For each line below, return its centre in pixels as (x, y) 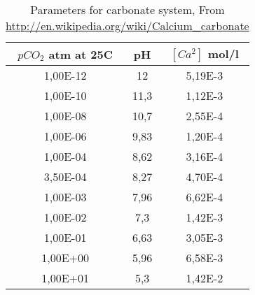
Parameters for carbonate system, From (127, 9)
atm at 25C (81, 54)
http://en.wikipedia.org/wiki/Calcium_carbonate (127, 26)
